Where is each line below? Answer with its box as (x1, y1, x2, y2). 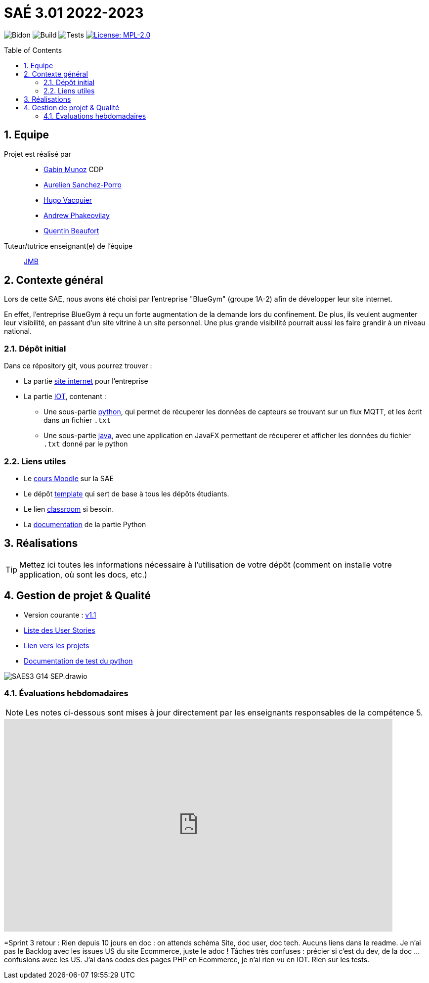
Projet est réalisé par (4, 149, 71, 158)
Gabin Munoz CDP (43, 165, 103, 174)
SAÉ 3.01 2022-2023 (4, 4, 144, 21)
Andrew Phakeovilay (43, 211, 110, 220)
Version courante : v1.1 (24, 610, 96, 619)
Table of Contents (4, 45, 62, 54)
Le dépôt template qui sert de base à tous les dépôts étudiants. (24, 489, 229, 498)
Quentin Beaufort (43, 226, 99, 235)
